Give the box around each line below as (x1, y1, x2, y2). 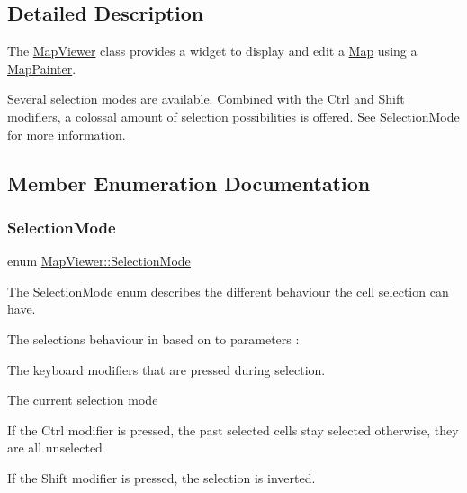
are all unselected (7, 438, 103, 457)
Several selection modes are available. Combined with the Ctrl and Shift (7, 89, 405, 108)
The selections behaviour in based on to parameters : (7, 329, 300, 348)
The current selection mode (7, 390, 158, 409)
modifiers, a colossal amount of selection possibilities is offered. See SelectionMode (7, 106, 460, 125)
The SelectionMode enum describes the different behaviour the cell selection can (7, 281, 449, 300)
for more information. (7, 124, 126, 143)
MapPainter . (7, 59, 76, 78)
